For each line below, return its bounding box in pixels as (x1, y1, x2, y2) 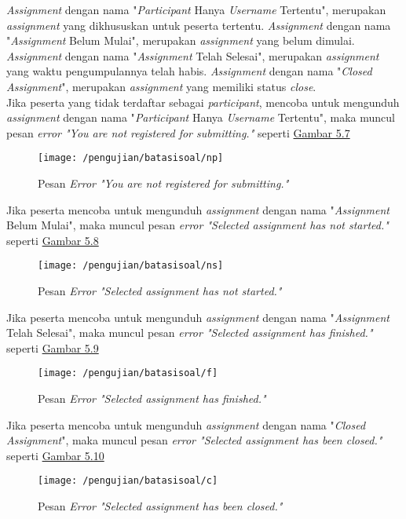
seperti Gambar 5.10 (6, 447, 104, 463)
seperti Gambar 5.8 (6, 232, 99, 248)
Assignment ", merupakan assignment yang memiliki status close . (6, 78, 316, 94)
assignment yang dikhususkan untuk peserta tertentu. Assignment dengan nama (6, 16, 391, 33)
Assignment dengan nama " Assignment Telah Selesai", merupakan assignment (6, 47, 379, 64)
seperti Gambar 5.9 (6, 339, 99, 356)
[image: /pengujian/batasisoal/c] (38, 475, 218, 487)
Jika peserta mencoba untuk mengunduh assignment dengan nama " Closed (6, 416, 366, 433)
